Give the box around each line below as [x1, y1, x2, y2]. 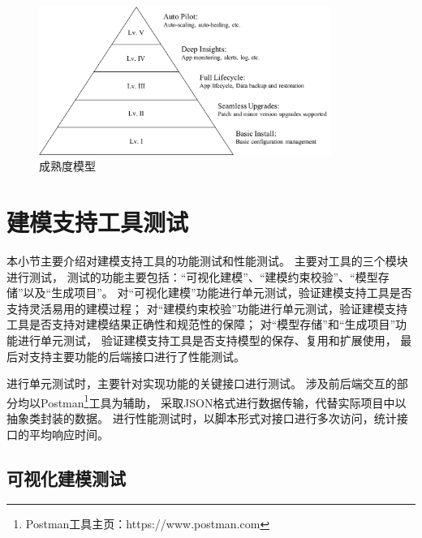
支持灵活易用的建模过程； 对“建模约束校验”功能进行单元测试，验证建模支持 [6, 299, 407, 316]
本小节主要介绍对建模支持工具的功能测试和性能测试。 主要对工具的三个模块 [6, 252, 408, 269]
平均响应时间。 [28, 425, 109, 442]
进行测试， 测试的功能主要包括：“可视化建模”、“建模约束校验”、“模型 [6, 268, 378, 285]
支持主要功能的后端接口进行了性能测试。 [28, 347, 245, 364]
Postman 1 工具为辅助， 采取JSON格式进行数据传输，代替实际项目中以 [40, 391, 407, 411]
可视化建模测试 [6, 465, 126, 490]
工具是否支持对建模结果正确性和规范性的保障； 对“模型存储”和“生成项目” [6, 316, 396, 333]
